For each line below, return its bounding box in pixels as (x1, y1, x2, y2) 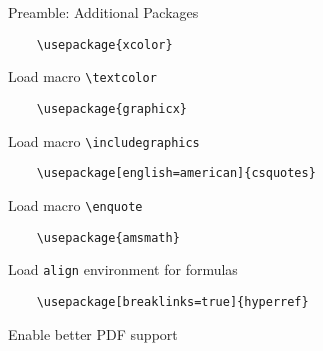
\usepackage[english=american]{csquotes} (36, 166, 316, 181)
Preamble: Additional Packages (8, 2, 199, 22)
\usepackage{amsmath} (36, 230, 180, 245)
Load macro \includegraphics (8, 130, 200, 151)
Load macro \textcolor (8, 66, 157, 87)
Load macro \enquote (8, 194, 143, 215)
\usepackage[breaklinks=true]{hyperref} (36, 294, 309, 309)
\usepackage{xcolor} (36, 37, 173, 52)
